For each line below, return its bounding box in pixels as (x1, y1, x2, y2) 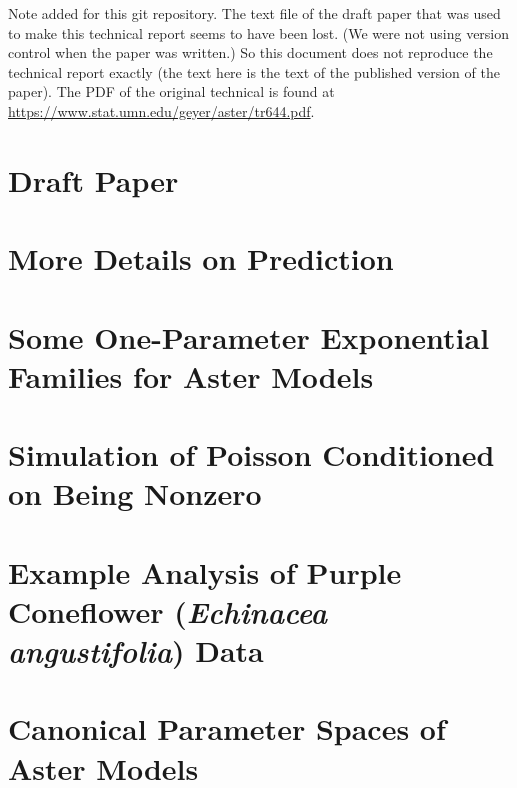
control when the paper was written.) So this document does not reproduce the (8, 42, 493, 63)
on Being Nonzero (8, 473, 262, 514)
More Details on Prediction (8, 238, 394, 279)
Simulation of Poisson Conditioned (8, 434, 495, 475)
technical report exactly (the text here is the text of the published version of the (8, 61, 500, 82)
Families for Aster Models (8, 355, 374, 396)
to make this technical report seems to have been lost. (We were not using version (8, 22, 510, 43)
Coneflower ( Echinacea (8, 590, 328, 632)
